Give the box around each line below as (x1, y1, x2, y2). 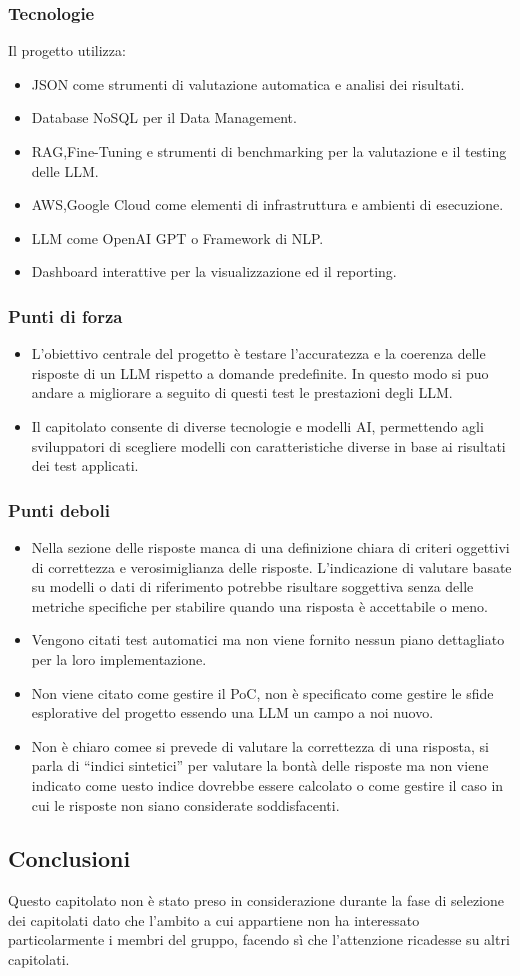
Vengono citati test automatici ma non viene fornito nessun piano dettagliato (31, 629, 505, 650)
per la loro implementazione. (31, 648, 207, 669)
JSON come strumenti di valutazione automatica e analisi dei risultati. (31, 73, 465, 94)
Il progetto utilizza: (8, 40, 126, 61)
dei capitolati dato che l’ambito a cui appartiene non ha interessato (8, 909, 420, 930)
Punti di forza (8, 303, 123, 328)
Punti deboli (8, 497, 110, 522)
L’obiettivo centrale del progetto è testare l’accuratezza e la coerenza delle (31, 343, 486, 364)
